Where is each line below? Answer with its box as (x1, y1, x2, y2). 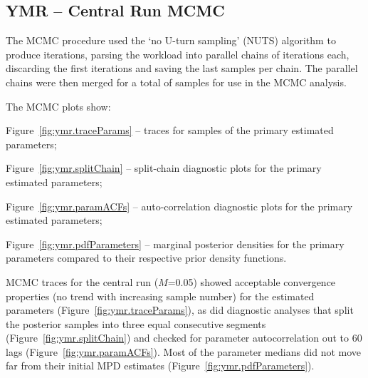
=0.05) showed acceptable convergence (167, 274, 336, 289)
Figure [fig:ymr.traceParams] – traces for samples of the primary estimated (6, 123, 334, 138)
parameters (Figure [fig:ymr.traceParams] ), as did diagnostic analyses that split (6, 302, 354, 317)
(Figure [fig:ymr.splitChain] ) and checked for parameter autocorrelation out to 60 (6, 330, 362, 345)
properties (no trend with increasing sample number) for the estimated (6, 288, 315, 303)
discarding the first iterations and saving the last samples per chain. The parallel (6, 61, 358, 76)
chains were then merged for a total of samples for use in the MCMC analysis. (6, 74, 347, 89)
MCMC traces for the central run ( (6, 274, 159, 289)
